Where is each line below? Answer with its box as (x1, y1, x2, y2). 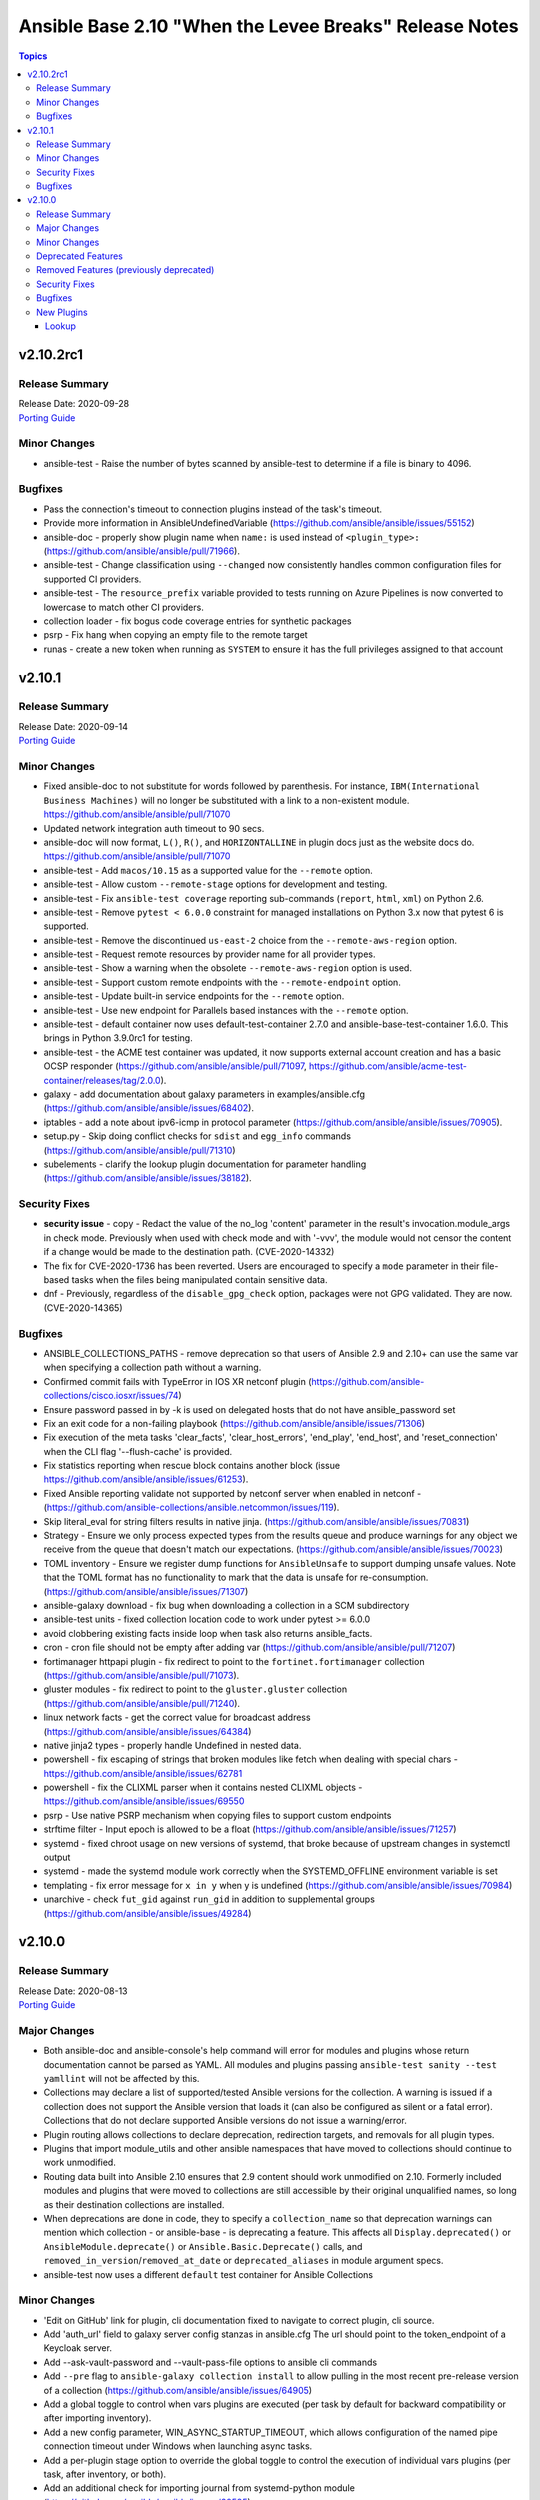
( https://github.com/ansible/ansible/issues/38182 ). (43, 1172, 252, 1184)
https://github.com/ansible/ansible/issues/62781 (43, 1767, 243, 1779)
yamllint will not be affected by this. (43, 2073, 200, 2085)
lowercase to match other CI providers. (43, 601, 204, 613)
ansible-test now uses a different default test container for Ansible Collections (43, 2268, 374, 2280)
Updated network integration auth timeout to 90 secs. (43, 822, 265, 834)
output (43, 1851, 71, 1864)
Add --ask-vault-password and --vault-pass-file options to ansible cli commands (43, 2356, 378, 2368)
